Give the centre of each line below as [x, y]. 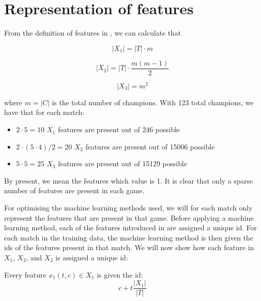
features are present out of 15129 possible [122, 163]
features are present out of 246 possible [119, 129]
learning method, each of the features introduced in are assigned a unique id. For [130, 228]
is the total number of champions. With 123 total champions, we [153, 102]
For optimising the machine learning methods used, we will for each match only [128, 208]
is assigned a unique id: [92, 257]
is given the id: [120, 274]
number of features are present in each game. [74, 190]
